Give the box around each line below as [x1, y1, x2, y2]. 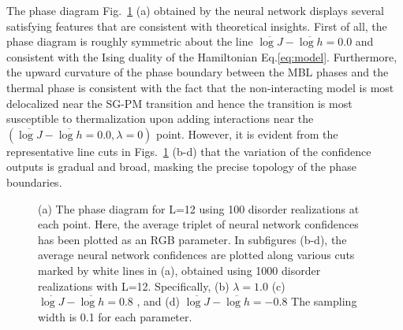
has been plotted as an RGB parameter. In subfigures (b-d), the [38, 231, 347, 247]
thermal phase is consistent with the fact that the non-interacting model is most [6, 79, 394, 95]
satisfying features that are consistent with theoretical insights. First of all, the [6, 17, 387, 34]
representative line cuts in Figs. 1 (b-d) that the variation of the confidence [6, 143, 371, 159]
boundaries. [6, 173, 62, 190]
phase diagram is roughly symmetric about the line [6, 33, 253, 50]
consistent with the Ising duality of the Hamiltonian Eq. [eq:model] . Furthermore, [6, 48, 397, 65]
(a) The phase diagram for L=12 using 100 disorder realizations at [38, 200, 360, 217]
